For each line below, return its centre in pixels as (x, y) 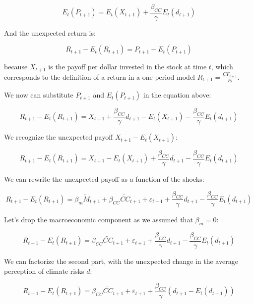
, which (222, 67)
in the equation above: (177, 95)
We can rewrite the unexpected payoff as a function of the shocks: (104, 179)
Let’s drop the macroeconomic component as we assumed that (98, 220)
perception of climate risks (44, 271)
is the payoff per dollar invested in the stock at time (127, 67)
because (16, 67)
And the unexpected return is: (50, 32)
